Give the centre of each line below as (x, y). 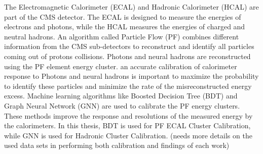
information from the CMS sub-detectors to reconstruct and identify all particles (129, 46)
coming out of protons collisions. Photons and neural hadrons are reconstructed (127, 56)
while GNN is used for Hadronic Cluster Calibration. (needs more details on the (128, 135)
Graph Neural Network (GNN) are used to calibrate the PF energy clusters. (122, 105)
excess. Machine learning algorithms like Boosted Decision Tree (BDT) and (121, 96)
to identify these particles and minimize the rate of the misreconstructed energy (128, 86)
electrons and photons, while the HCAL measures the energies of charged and (125, 27)
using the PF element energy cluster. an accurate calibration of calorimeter (121, 66)
